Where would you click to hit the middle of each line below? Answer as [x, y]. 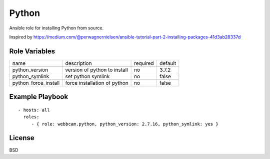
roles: [31, 117]
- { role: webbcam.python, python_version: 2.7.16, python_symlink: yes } [125, 124]
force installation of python [97, 83]
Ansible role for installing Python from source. [56, 28]
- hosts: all [34, 110]
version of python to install [96, 70]
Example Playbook [39, 97]
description [78, 63]
